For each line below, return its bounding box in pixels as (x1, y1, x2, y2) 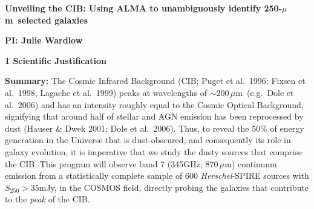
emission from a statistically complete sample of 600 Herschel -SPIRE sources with (5, 169, 309, 182)
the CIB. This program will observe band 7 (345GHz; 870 (5, 157, 218, 170)
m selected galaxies (5, 13, 88, 26)
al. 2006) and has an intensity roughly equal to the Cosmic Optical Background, (5, 98, 304, 111)
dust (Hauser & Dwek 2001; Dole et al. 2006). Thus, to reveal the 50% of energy (5, 121, 304, 134)
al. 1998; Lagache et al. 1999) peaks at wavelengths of (5, 86, 207, 98)
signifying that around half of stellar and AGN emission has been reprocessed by (5, 110, 304, 123)
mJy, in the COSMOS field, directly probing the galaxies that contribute (39, 181, 309, 193)
